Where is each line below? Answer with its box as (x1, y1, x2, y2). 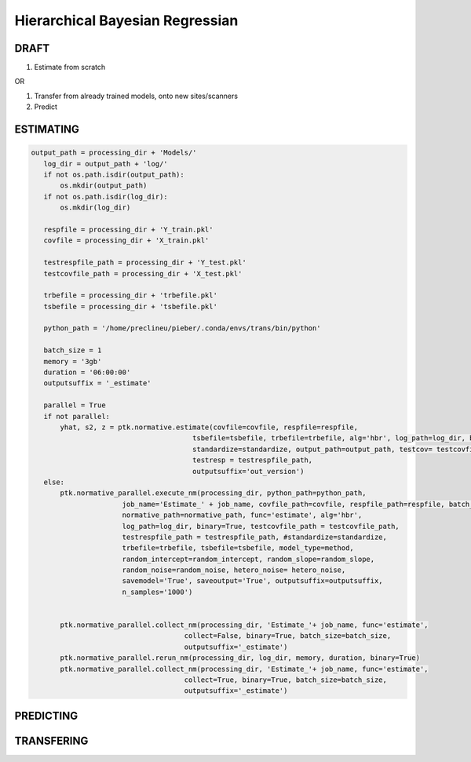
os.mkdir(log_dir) (60, 203, 131, 212)
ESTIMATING (14, 122, 80, 137)
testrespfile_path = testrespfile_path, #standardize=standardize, (122, 532, 388, 541)
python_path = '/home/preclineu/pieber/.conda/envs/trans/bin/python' (43, 324, 321, 333)
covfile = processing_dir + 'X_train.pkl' (43, 236, 210, 245)
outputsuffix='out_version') (192, 467, 305, 476)
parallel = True (43, 401, 106, 410)
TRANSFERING (14, 734, 89, 747)
